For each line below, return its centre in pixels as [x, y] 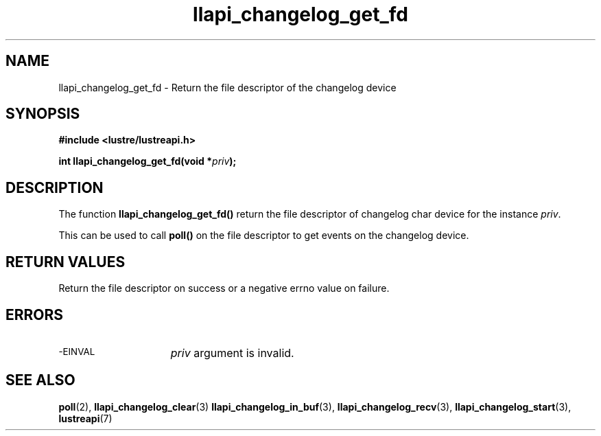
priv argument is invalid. [232, 353]
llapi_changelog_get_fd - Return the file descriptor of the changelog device [227, 87]
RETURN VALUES [66, 262]
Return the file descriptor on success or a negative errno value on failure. [224, 288]
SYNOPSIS [43, 114]
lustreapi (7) [85, 418]
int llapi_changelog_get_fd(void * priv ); [148, 161]
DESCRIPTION [55, 187]
